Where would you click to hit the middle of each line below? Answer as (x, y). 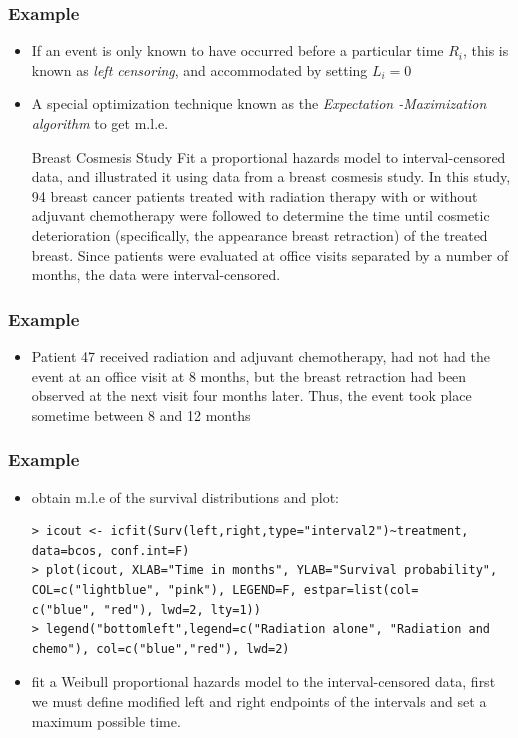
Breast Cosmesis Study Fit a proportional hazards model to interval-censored (268, 156)
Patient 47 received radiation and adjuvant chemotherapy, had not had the (260, 355)
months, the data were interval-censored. (156, 274)
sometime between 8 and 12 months (141, 414)
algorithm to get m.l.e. (100, 123)
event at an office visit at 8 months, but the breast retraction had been (249, 375)
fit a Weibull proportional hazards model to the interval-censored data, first (263, 681)
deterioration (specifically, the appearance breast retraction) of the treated (259, 234)
